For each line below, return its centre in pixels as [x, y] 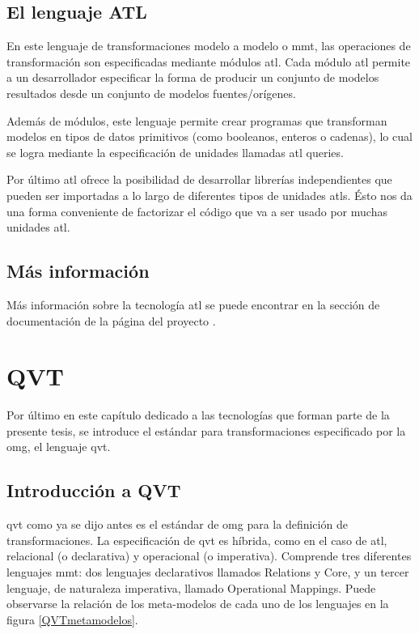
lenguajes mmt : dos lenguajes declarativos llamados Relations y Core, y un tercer [208, 572]
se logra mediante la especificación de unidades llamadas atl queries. [175, 152]
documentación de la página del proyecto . [111, 320]
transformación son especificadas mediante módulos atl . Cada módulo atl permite [209, 61]
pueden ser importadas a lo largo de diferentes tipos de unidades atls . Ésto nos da [209, 195]
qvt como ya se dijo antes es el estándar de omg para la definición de [177, 524]
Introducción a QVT [94, 490]
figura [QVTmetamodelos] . [72, 619]
